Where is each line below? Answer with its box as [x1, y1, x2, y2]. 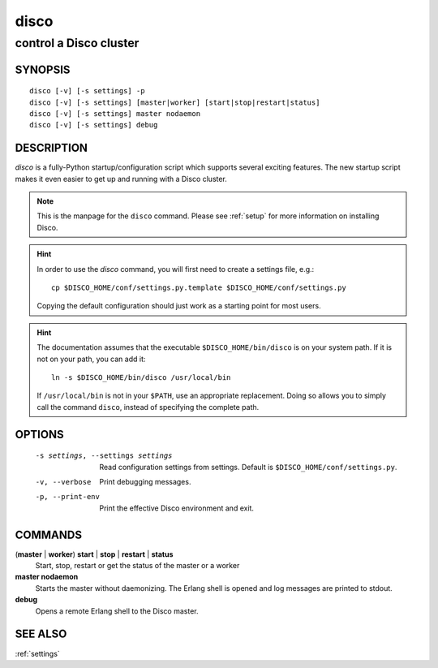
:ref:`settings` [15, 649, 60, 658]
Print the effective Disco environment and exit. [99, 503, 255, 513]
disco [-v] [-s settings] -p [29, 86, 145, 96]
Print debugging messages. [99, 476, 191, 486]
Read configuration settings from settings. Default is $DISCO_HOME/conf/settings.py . [99, 462, 397, 472]
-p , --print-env [35, 492, 101, 502]
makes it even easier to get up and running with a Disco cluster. [15, 174, 227, 183]
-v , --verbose [35, 477, 92, 486]
